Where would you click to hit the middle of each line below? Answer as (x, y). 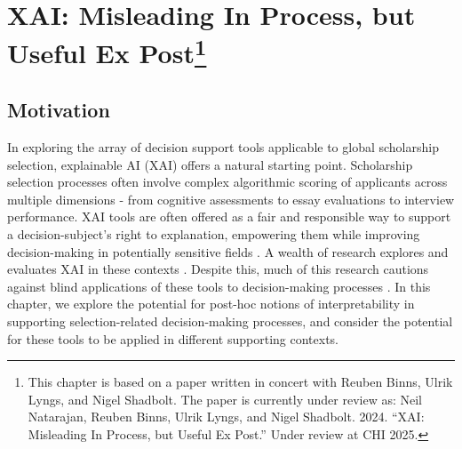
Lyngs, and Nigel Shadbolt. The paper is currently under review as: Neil (225, 399)
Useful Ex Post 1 (107, 51)
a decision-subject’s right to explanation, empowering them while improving (214, 234)
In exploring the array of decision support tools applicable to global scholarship (223, 147)
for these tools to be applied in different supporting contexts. (173, 338)
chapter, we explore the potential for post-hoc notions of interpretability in (211, 304)
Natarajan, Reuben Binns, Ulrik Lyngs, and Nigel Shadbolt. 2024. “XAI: (226, 417)
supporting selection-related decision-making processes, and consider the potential (230, 321)
